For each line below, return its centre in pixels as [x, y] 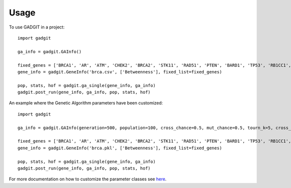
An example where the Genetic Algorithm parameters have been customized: [86, 103]
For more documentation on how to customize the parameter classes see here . [88, 179]
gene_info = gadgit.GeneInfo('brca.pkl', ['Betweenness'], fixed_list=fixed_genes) [120, 148]
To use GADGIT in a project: [37, 27]
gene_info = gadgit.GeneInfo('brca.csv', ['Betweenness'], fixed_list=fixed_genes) [120, 72]
